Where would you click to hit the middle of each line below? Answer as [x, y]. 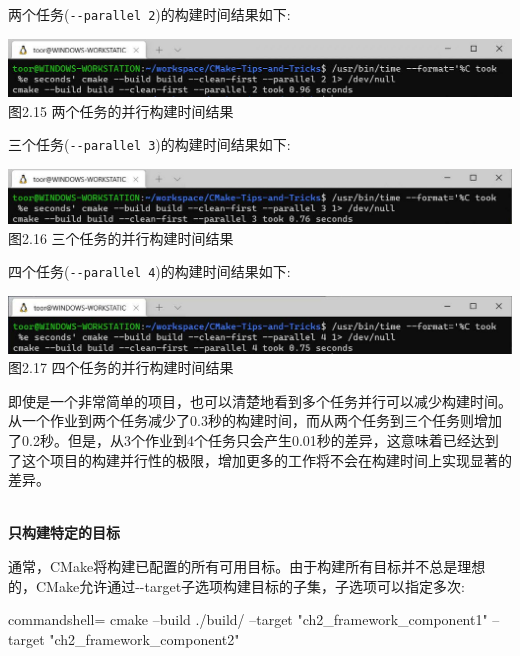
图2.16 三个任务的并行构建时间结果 [121, 237]
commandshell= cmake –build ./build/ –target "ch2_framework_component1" [248, 619]
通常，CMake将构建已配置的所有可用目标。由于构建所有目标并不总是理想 [247, 565]
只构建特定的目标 [64, 532]
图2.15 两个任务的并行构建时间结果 [121, 110]
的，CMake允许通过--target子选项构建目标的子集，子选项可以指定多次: [236, 585]
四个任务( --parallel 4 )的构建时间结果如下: [149, 271]
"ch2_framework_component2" [144, 638]
